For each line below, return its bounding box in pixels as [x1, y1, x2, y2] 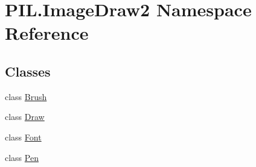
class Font [5, 130, 42, 143]
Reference [5, 20, 89, 45]
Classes [5, 61, 51, 80]
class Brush [5, 90, 47, 102]
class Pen [5, 151, 39, 163]
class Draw [5, 110, 45, 123]
